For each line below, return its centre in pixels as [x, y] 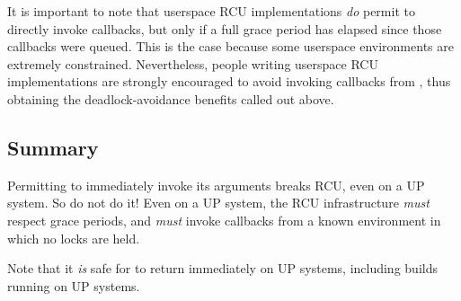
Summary [53, 147]
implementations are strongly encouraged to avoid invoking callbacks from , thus [229, 81]
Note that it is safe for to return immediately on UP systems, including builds [222, 268]
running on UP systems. [74, 285]
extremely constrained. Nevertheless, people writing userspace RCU [193, 63]
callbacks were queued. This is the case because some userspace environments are [230, 46]
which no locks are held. [74, 238]
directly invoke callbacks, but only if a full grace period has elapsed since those [225, 28]
